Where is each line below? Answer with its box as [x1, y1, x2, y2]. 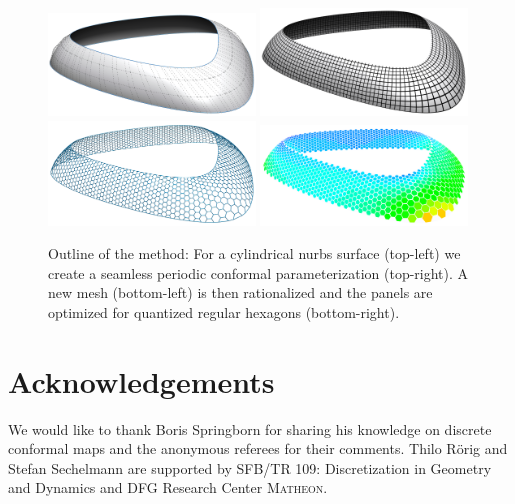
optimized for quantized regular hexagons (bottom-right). [48, 301, 400, 322]
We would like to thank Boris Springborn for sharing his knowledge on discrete [8, 418, 492, 439]
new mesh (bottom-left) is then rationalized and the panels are [48, 282, 433, 303]
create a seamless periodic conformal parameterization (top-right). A [48, 262, 469, 283]
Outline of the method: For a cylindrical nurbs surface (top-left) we [48, 243, 461, 264]
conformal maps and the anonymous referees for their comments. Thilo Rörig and [8, 438, 508, 459]
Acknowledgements [8, 360, 275, 401]
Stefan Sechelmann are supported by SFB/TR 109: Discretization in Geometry [8, 457, 492, 478]
